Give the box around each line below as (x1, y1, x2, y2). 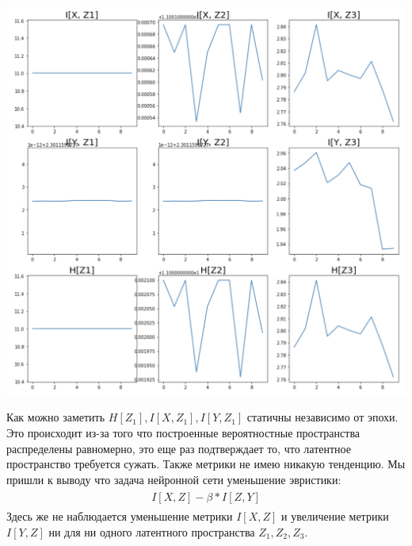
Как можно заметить (6, 409, 105, 425)
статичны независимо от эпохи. (246, 409, 399, 425)
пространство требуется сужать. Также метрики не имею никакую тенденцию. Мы (6, 456, 406, 472)
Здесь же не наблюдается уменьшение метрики (6, 508, 233, 525)
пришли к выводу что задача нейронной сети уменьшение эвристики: (6, 471, 341, 487)
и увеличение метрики (281, 508, 389, 525)
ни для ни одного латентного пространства (48, 523, 255, 540)
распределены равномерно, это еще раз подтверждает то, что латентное (6, 440, 351, 456)
